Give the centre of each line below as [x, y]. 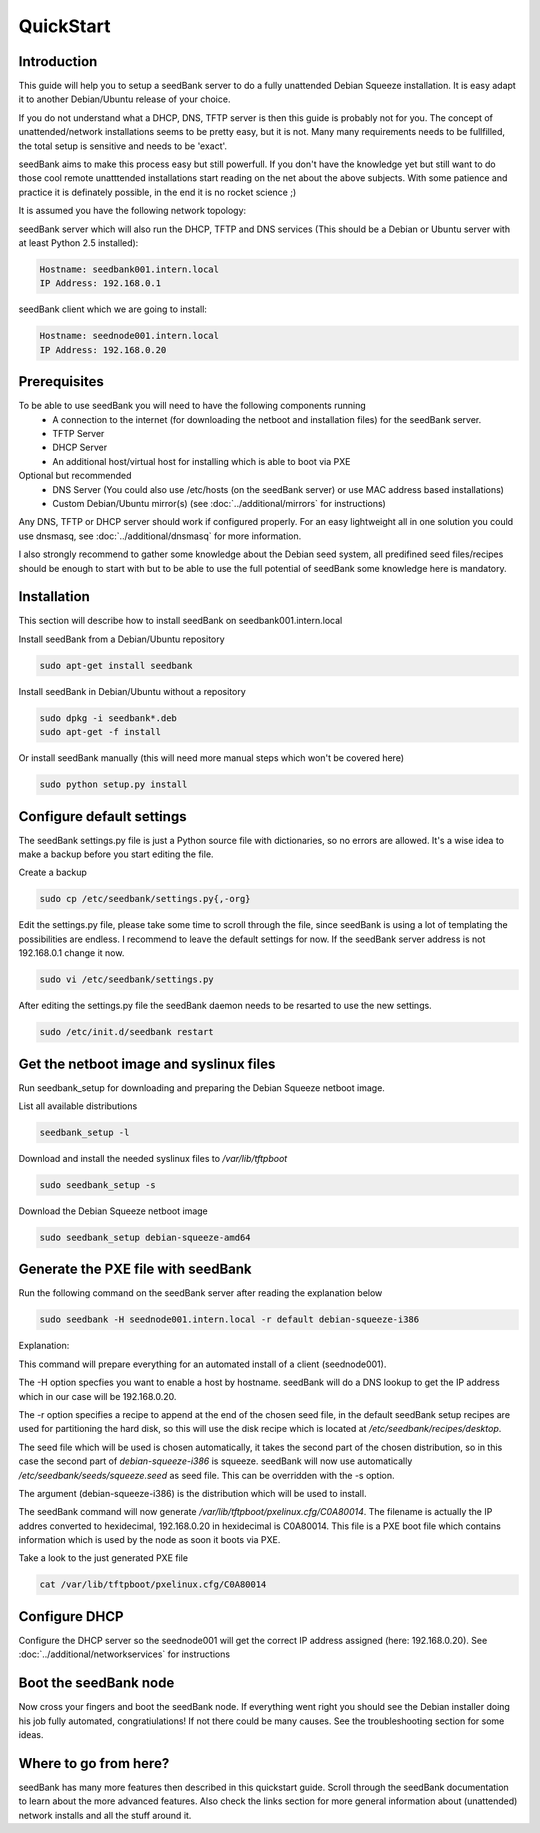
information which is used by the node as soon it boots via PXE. [149, 1540]
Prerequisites [61, 381]
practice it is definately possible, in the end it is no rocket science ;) [157, 192]
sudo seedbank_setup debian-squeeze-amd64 [145, 1237]
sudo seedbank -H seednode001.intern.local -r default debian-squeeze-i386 [229, 1319]
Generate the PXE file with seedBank [135, 1269]
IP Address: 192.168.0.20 [103, 349]
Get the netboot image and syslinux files [147, 1063]
